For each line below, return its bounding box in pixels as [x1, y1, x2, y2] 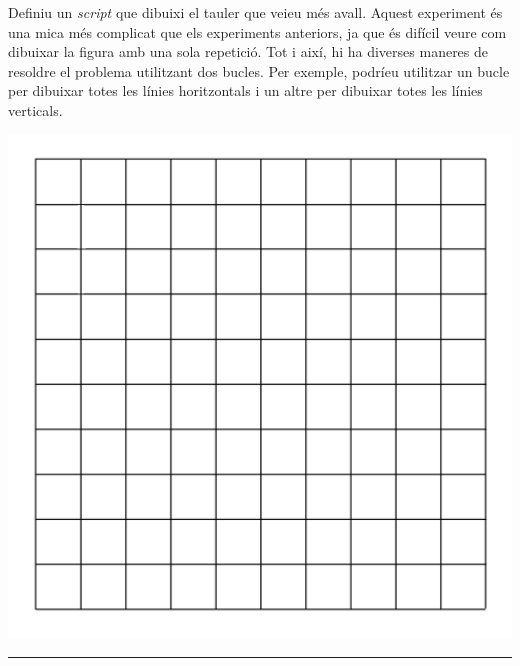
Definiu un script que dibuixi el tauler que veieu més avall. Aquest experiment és [8, 2, 503, 22]
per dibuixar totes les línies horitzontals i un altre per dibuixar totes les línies [8, 80, 483, 101]
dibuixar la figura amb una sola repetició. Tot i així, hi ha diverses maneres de [8, 41, 489, 62]
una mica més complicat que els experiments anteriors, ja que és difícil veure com [8, 21, 507, 42]
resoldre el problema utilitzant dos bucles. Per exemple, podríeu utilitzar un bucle [8, 60, 510, 81]
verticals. [8, 99, 63, 120]
